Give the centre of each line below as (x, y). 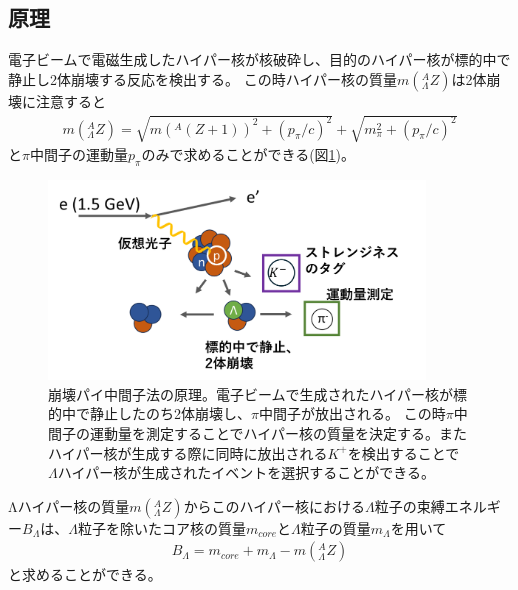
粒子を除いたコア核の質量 (161, 527)
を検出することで (403, 452)
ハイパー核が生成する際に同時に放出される (188, 452)
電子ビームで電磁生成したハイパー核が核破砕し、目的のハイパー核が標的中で (259, 59)
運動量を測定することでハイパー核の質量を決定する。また (278, 432)
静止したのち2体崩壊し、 (170, 413)
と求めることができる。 (85, 574)
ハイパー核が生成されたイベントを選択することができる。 (246, 472)
